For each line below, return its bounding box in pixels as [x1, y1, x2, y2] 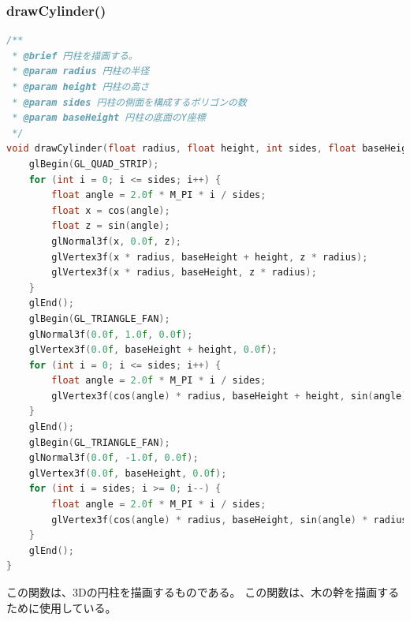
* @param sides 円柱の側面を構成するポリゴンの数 [12, 96, 247, 108]
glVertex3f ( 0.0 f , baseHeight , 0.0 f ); [28, 467, 227, 479]
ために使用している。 [6, 599, 117, 615]
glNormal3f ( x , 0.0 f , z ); [51, 235, 182, 247]
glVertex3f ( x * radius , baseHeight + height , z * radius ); [51, 251, 368, 263]
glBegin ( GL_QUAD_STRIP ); [28, 158, 159, 170]
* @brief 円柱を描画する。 [12, 50, 138, 62]
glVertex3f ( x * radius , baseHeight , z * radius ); [51, 267, 317, 279]
